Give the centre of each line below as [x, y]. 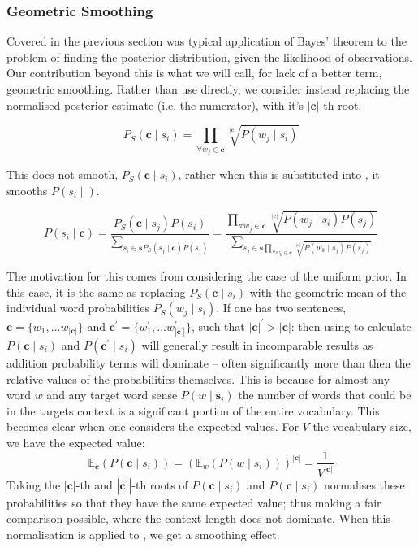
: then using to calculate [351, 326]
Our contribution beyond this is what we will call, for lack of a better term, [194, 73]
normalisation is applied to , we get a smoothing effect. [143, 535]
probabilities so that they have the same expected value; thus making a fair [194, 502]
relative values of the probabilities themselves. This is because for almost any [198, 378]
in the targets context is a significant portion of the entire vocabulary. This [193, 410]
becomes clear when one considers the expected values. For [153, 426]
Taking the [34, 484]
